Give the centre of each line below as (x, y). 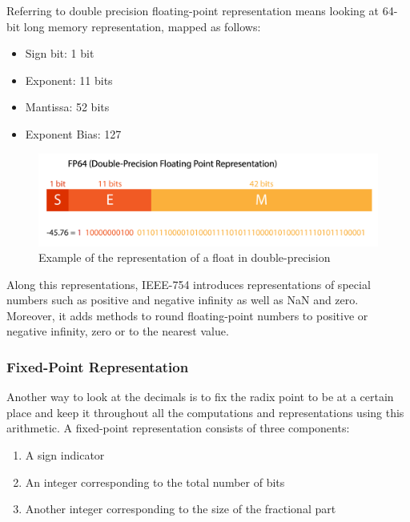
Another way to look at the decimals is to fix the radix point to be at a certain (200, 397)
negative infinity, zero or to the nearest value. (118, 331)
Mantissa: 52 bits (67, 107)
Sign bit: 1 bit (60, 53)
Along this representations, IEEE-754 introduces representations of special (189, 284)
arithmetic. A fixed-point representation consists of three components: (178, 428)
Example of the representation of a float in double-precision (185, 257)
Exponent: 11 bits (69, 80)
